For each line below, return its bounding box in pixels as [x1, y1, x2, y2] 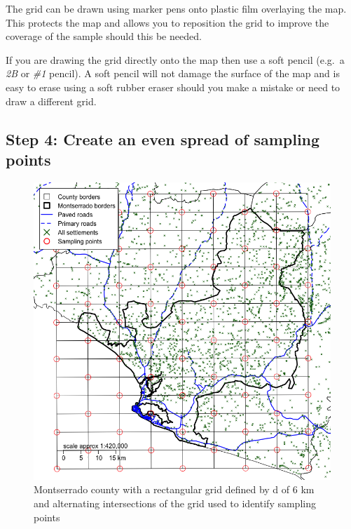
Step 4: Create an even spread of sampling [6, 128, 320, 149]
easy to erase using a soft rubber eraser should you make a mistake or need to [6, 79, 340, 94]
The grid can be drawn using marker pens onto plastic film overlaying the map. [6, 1, 347, 15]
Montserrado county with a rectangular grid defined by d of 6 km [34, 482, 315, 497]
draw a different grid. [6, 93, 97, 108]
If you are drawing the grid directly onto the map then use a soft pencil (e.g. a [6, 52, 345, 67]
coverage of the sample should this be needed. [6, 29, 202, 43]
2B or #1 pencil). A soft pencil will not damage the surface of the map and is [6, 66, 340, 81]
